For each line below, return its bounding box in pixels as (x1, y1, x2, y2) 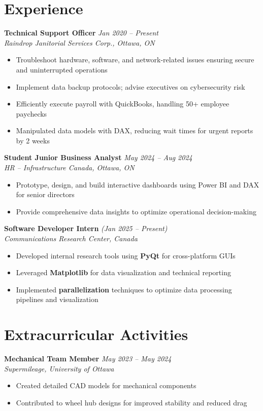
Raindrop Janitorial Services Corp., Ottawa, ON (4, 37, 155, 48)
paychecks (16, 108, 47, 119)
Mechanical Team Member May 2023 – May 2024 (4, 353, 172, 364)
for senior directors (16, 189, 75, 200)
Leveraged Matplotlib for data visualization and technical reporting (16, 267, 231, 278)
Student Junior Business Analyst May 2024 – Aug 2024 (4, 152, 192, 163)
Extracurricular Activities (4, 324, 188, 345)
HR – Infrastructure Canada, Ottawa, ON (4, 162, 135, 173)
